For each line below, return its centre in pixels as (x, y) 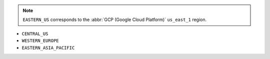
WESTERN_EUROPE (40, 41)
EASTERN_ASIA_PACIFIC (48, 48)
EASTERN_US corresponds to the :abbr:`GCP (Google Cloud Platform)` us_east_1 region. (115, 19)
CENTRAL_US (35, 33)
